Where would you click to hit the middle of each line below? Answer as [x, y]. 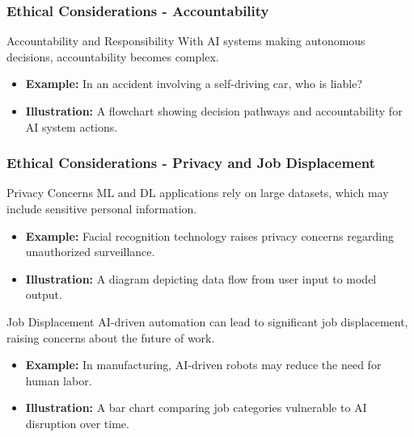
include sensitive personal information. [102, 208]
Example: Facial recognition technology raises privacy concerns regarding [209, 235]
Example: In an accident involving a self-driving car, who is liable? [194, 84]
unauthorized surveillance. [90, 252]
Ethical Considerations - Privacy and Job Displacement [191, 163]
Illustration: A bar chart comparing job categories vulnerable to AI [196, 408]
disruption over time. [77, 423]
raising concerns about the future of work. [111, 337]
